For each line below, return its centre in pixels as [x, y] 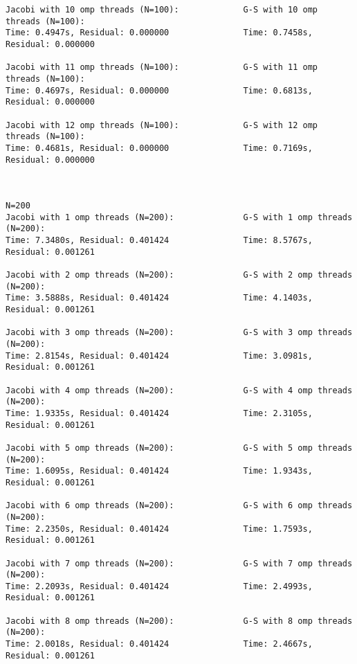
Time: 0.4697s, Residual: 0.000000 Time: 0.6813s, [159, 90]
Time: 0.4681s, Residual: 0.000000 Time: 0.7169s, [159, 148]
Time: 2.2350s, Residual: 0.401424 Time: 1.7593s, [159, 529]
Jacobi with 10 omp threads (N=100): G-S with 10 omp [162, 10]
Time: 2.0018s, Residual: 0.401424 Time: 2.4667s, [159, 644]
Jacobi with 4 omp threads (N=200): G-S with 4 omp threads [179, 390]
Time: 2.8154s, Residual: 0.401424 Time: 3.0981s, [159, 356]
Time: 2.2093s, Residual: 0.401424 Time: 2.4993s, [159, 586]
